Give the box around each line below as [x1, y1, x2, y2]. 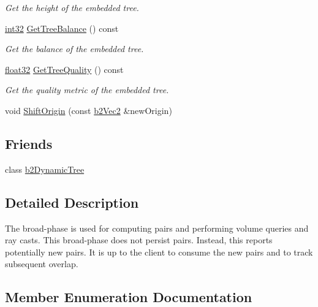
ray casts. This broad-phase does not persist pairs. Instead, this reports [5, 233, 273, 246]
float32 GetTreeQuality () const [5, 63, 124, 75]
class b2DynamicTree [5, 162, 85, 175]
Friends [5, 134, 53, 153]
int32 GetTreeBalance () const [5, 21, 119, 34]
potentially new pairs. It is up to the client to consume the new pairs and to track [5, 245, 313, 258]
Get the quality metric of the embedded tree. [5, 83, 169, 96]
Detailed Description [5, 192, 139, 211]
